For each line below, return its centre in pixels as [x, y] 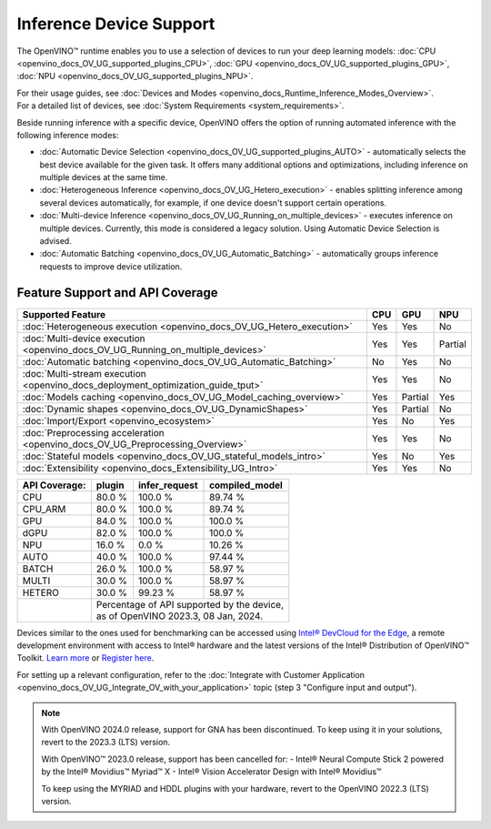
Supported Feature [64, 314]
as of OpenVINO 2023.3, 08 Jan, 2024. [180, 616]
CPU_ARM [44, 509]
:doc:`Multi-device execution [84, 339]
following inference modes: [68, 135]
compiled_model [246, 485]
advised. [55, 241]
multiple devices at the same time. [104, 177]
